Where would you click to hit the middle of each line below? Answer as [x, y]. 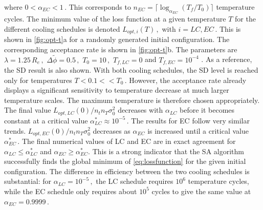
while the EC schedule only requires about [71, 191]
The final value [28, 110]
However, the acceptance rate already [188, 80]
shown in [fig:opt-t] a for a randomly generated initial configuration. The [117, 39]
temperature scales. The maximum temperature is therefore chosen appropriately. [132, 100]
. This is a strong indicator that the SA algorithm [166, 151]
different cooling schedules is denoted [62, 28]
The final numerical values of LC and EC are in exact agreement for [129, 141]
